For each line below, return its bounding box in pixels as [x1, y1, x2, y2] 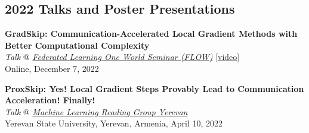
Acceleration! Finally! [5, 94, 95, 106]
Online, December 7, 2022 [5, 62, 99, 74]
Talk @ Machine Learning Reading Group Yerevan [5, 105, 188, 118]
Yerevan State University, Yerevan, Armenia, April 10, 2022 [5, 117, 223, 129]
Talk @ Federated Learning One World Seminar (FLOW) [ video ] [5, 50, 240, 63]
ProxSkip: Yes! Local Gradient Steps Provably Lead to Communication [5, 82, 304, 94]
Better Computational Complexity [5, 39, 150, 51]
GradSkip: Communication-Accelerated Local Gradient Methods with [5, 27, 298, 40]
